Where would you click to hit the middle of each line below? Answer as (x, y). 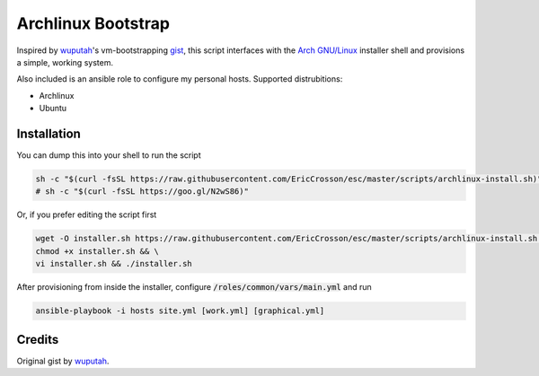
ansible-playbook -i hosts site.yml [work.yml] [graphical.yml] (180, 311)
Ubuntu (53, 109)
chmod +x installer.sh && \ (97, 251)
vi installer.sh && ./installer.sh (114, 264)
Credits (38, 340)
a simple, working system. (65, 62)
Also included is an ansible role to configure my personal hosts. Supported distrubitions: (180, 79)
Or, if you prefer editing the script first (87, 214)
